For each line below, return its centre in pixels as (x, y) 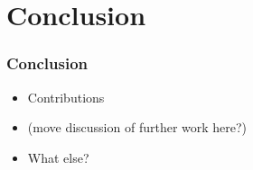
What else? (58, 157)
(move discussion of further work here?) (137, 127)
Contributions (66, 97)
